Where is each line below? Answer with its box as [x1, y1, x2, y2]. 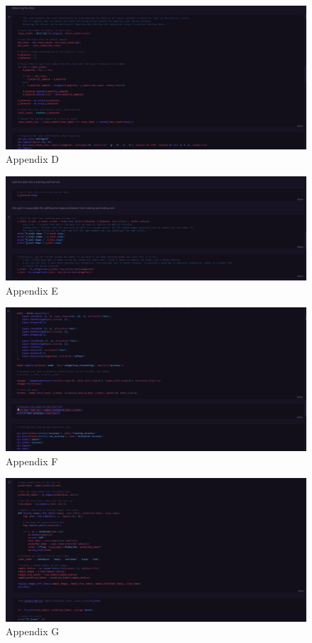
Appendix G [6, 624, 60, 639]
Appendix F [6, 453, 58, 468]
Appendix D [6, 152, 59, 166]
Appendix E [6, 283, 58, 297]
